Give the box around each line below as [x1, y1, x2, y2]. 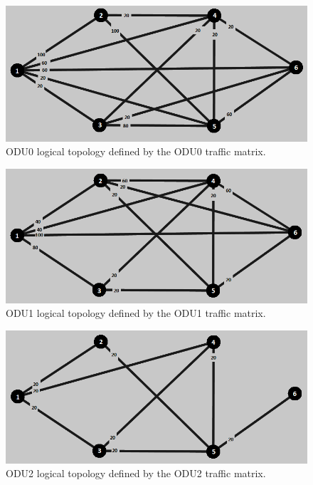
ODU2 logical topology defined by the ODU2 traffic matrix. [6, 466, 266, 481]
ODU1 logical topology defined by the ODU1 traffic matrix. [6, 306, 266, 320]
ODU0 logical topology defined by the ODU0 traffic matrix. [6, 144, 266, 159]
